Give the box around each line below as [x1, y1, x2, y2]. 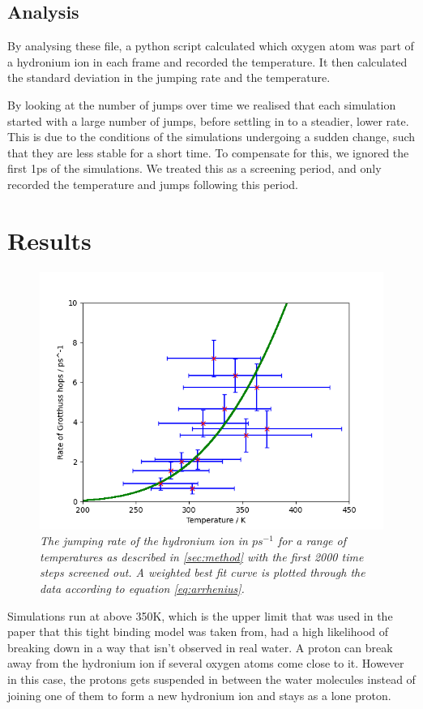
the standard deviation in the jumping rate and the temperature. [7, 69, 331, 86]
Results [7, 223, 92, 256]
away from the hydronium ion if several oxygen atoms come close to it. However [7, 655, 404, 672]
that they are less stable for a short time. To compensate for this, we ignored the [7, 144, 409, 161]
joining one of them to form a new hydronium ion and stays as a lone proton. [7, 686, 391, 703]
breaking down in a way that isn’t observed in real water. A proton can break [7, 638, 393, 655]
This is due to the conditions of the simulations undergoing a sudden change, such [7, 128, 416, 145]
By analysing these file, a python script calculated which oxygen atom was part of [7, 37, 414, 54]
